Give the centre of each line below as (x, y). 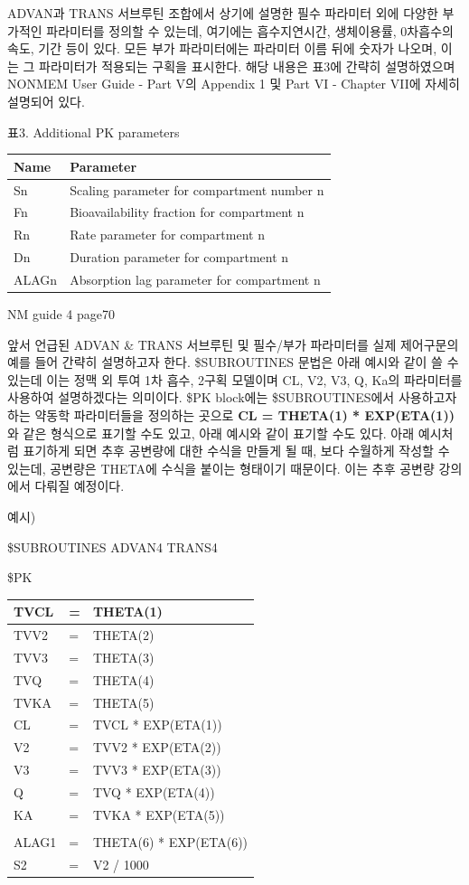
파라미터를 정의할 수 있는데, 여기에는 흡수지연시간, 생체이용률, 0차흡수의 (250, 30)
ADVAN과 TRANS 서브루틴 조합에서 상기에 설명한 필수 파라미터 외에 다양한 (223, 13)
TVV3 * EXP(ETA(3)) (157, 770)
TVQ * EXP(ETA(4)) (154, 791)
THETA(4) (123, 679)
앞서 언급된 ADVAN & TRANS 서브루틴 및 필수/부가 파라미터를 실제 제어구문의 (233, 344)
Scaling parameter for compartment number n (197, 189)
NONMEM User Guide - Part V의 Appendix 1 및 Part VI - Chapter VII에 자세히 (234, 84)
